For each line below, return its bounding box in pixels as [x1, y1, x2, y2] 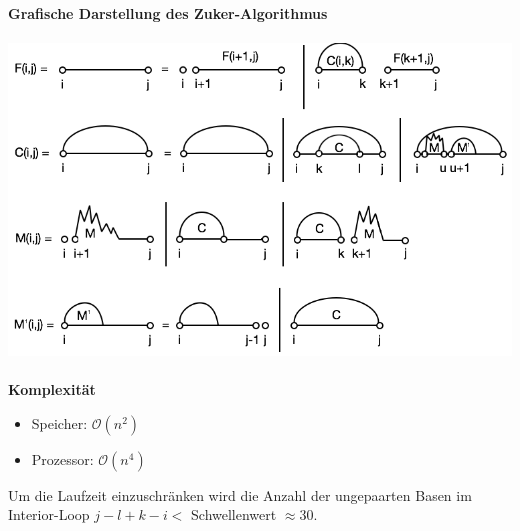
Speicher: [31, 412, 88, 433]
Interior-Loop [8, 504, 90, 525]
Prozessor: [31, 448, 94, 469]
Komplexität [8, 379, 96, 400]
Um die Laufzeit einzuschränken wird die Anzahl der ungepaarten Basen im [8, 484, 472, 505]
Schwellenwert [191, 504, 277, 525]
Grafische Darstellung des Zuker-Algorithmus [8, 2, 328, 23]
